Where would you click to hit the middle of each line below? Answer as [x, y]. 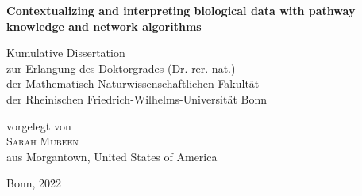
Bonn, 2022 [34, 183]
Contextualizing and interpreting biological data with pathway [181, 10]
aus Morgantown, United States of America [112, 156]
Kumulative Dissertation [66, 53]
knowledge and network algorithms [104, 26]
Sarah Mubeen [42, 141]
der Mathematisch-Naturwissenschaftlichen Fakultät [133, 83]
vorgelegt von [39, 125]
